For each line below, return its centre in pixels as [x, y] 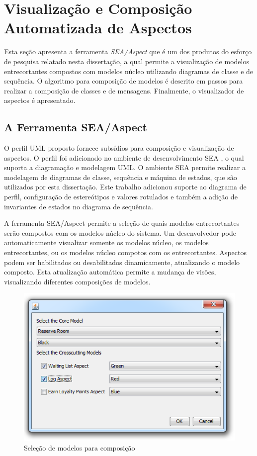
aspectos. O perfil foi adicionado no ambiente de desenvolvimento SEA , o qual [124, 157]
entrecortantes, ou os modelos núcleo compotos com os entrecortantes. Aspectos [125, 252]
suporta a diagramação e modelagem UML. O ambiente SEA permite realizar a [125, 167]
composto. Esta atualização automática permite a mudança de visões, [110, 272]
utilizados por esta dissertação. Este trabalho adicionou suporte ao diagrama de [125, 187]
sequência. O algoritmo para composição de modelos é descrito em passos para [124, 81]
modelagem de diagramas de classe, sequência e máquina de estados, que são [121, 177]
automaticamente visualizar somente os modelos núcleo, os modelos [106, 242]
